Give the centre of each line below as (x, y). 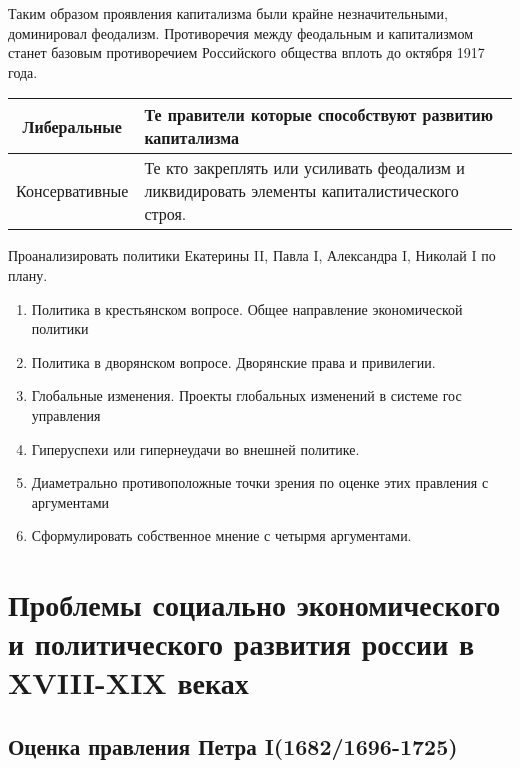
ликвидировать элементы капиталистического (301, 191)
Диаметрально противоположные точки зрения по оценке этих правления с (260, 482)
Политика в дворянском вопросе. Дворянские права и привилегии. (233, 361)
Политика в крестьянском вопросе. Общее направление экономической (247, 308)
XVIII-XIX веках (128, 682)
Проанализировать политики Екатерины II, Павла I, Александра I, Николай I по (252, 255)
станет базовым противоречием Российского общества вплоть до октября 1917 (246, 52)
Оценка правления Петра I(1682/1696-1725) (233, 746)
